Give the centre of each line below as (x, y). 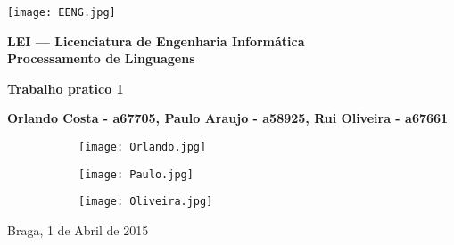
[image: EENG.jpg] (62, 12)
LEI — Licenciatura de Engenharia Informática (156, 41)
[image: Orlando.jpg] (143, 147)
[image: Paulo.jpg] (136, 174)
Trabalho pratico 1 (66, 88)
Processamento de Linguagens (101, 58)
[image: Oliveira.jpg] (146, 202)
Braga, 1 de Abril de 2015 (78, 230)
